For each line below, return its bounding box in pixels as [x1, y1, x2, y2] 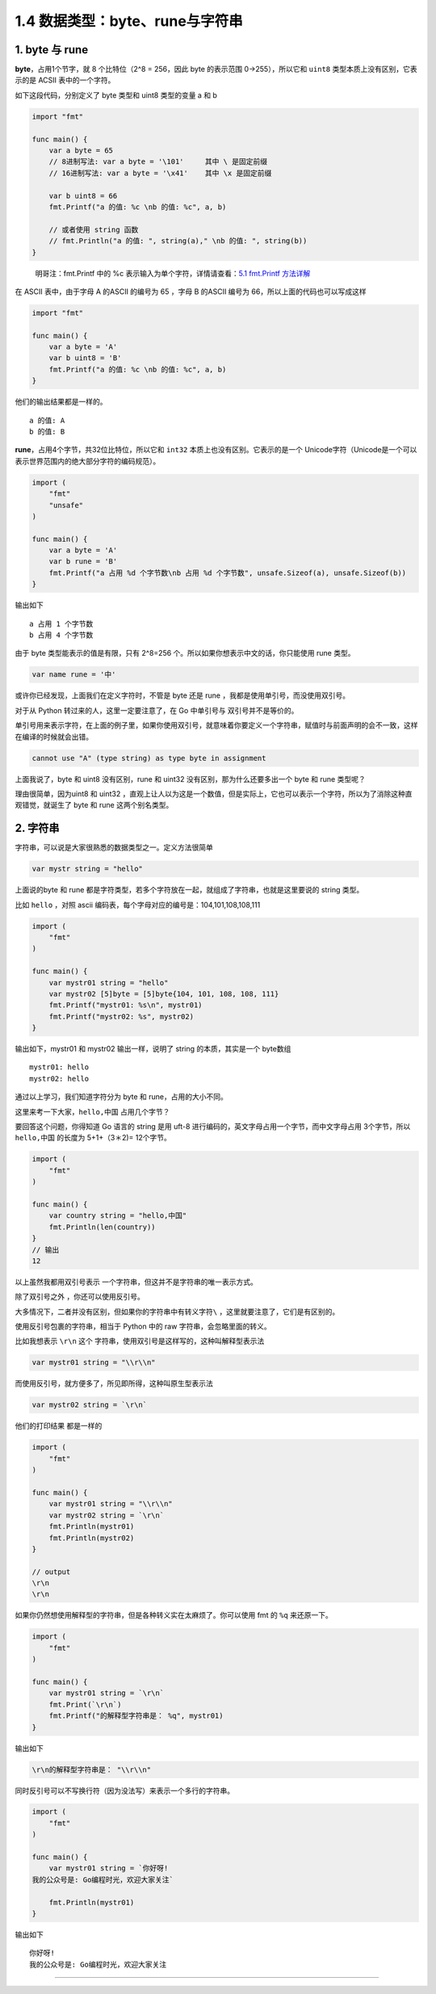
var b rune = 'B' [48, 557, 118, 566]
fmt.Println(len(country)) [48, 1222, 157, 1232]
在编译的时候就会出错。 [15, 732, 93, 741]
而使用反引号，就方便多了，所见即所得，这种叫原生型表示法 [15, 1379, 213, 1388]
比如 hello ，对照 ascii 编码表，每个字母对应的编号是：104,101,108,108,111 [15, 900, 261, 909]
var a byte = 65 [48, 146, 113, 155]
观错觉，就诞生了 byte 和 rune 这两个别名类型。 [15, 800, 174, 810]
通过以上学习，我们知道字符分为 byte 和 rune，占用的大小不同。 [15, 1092, 228, 1102]
